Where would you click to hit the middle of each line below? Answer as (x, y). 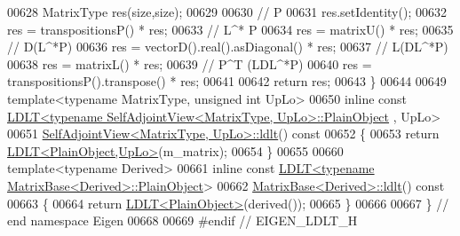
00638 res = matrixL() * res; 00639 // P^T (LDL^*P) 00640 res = (190, 63)
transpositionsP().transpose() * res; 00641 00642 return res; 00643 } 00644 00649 (227, 81)
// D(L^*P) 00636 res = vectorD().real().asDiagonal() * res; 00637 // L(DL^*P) (228, 47)
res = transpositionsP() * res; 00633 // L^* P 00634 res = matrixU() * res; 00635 (230, 29)
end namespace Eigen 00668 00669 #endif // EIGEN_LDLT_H (182, 220)
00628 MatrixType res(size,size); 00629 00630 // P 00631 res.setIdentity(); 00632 (227, 12)
